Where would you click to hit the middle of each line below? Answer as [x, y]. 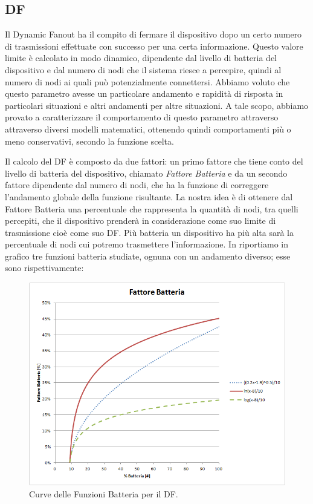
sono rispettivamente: [44, 268]
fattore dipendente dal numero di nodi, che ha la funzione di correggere [137, 185]
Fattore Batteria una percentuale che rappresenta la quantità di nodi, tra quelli [152, 208]
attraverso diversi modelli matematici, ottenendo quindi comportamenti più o [148, 129]
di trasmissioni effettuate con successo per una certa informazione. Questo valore [154, 46]
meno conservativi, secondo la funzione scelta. [89, 141]
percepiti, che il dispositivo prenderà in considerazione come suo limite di [140, 221]
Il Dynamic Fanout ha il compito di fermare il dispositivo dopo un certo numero [153, 34]
